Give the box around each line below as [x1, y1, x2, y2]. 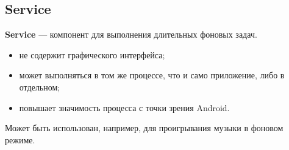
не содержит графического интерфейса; [19, 48, 165, 61]
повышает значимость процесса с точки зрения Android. [19, 101, 230, 114]
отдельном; [19, 80, 60, 93]
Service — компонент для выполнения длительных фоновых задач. [5, 28, 257, 41]
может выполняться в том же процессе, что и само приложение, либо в [19, 69, 285, 81]
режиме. [5, 133, 35, 146]
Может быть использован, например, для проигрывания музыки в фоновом [5, 121, 284, 134]
